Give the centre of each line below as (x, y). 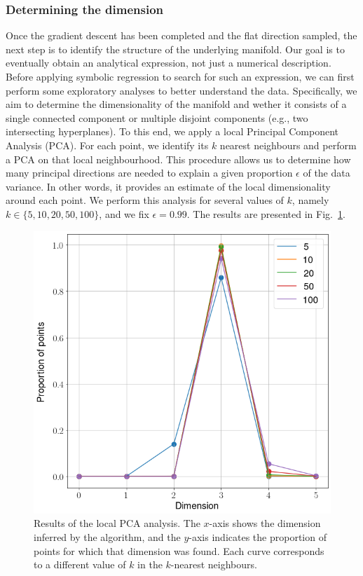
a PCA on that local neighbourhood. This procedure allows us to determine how (178, 159)
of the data (327, 173)
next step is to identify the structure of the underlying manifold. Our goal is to (175, 49)
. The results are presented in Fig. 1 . (266, 213)
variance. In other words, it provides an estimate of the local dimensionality (168, 186)
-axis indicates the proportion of (258, 537)
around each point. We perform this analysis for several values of (145, 200)
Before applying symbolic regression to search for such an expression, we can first (180, 76)
